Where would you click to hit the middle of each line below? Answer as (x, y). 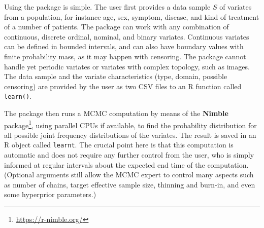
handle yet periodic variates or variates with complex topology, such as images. (127, 66)
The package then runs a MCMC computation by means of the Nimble (116, 113)
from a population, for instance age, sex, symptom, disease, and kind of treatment (132, 16)
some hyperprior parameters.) (50, 194)
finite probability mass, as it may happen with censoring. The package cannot (125, 56)
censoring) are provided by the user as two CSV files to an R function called (123, 86)
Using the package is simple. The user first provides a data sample (107, 7)
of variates (236, 7)
